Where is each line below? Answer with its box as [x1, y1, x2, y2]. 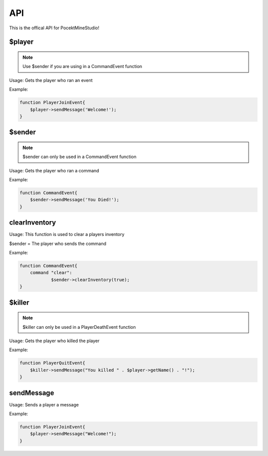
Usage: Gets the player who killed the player [9, 338, 100, 344]
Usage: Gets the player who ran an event [9, 77, 93, 83]
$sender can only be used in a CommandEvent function [22, 154, 136, 160]
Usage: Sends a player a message [9, 401, 79, 407]
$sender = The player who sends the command [9, 240, 107, 246]
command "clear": [30, 270, 72, 276]
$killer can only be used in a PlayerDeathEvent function [22, 324, 136, 330]
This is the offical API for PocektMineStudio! [9, 25, 99, 31]
